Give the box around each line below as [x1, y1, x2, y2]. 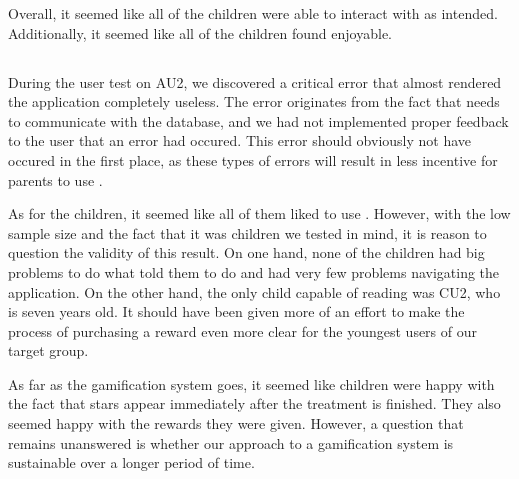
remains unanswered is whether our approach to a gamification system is [8, 432, 454, 453]
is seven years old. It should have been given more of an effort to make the [8, 301, 465, 322]
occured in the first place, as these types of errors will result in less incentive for [8, 149, 498, 170]
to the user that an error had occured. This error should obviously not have [8, 130, 472, 151]
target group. [8, 340, 89, 361]
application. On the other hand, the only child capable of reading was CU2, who [8, 281, 501, 302]
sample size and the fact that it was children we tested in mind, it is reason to [8, 222, 487, 243]
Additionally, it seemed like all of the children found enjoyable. [8, 22, 392, 43]
